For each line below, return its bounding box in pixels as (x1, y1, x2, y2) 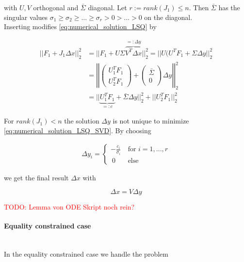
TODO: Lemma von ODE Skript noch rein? (4, 202, 135, 212)
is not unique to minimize (113, 116, 189, 126)
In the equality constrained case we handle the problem (4, 249, 168, 259)
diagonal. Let (88, 2, 127, 12)
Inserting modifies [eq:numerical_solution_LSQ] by (4, 21, 157, 32)
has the (218, 2, 240, 12)
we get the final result (4, 172, 69, 182)
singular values (4, 12, 48, 22)
